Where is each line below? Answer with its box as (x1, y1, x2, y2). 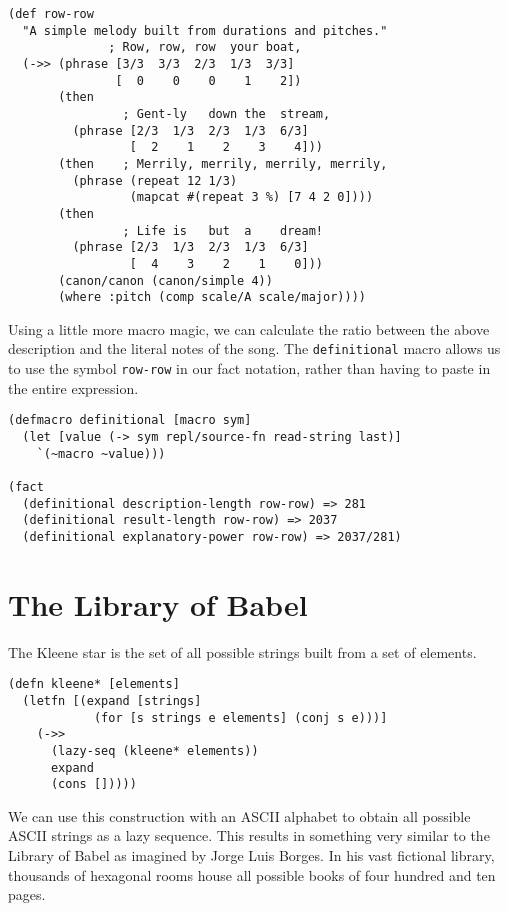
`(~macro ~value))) (36, 446, 166, 461)
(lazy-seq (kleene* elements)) (50, 743, 259, 758)
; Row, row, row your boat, (108, 40, 302, 55)
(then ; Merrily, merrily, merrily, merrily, (58, 156, 388, 171)
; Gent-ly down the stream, (122, 106, 331, 121)
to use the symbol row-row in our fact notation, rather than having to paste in (8, 358, 491, 379)
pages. (8, 884, 46, 905)
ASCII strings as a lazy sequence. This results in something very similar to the (8, 825, 490, 846)
